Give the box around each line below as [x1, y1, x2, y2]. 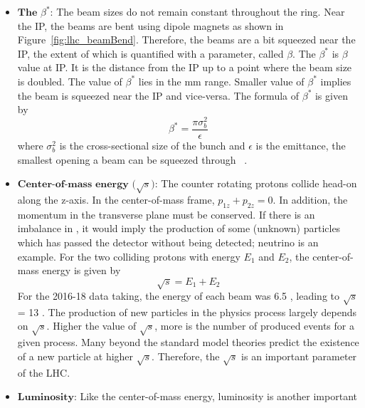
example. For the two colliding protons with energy [17, 249, 240, 263]
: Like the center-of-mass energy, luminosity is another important [73, 389, 357, 404]
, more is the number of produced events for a [154, 318, 354, 333]
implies [320, 73, 351, 88]
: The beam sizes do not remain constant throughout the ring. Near [50, 4, 345, 19]
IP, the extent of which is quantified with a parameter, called [17, 46, 284, 61]
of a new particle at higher [17, 348, 134, 363]
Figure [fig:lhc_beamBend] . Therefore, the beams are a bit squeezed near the [17, 32, 356, 47]
